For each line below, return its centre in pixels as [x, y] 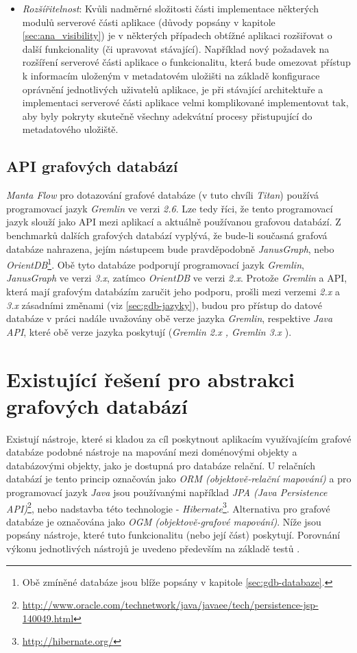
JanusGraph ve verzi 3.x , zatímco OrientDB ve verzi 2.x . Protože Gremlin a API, [177, 278]
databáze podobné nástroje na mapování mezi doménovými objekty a [152, 452]
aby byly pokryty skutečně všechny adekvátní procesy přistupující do [167, 115]
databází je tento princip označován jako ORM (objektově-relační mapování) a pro [179, 479]
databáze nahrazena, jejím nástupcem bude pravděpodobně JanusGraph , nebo [170, 248]
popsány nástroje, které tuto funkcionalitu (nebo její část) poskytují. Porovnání [173, 535]
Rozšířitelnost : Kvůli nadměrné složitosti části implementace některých [170, 8]
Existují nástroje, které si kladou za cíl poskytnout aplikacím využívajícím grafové [179, 438]
